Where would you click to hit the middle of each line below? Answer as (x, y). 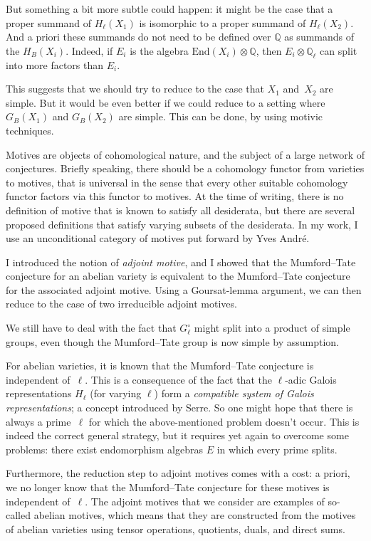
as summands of (319, 37)
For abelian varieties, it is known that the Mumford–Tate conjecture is (160, 366)
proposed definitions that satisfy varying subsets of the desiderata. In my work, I (182, 224)
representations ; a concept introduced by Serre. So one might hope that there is (179, 408)
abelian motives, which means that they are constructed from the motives (195, 515)
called (18, 515)
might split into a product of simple (272, 328)
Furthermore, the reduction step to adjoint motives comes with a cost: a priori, (178, 473)
